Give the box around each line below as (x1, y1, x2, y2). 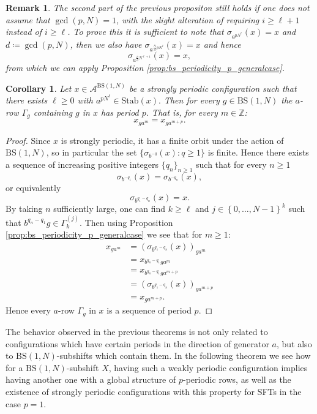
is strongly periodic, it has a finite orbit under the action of (61, 134, 284, 146)
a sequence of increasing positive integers (6, 157, 159, 170)
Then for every (163, 94, 220, 107)
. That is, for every (146, 105, 218, 118)
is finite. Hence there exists (207, 146, 309, 159)
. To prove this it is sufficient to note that (67, 25, 224, 38)
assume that (6, 13, 50, 26)
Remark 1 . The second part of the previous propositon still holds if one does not (6, 1, 310, 13)
